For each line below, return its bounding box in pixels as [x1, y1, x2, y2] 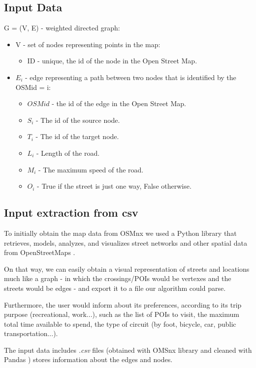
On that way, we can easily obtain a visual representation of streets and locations [4, 263, 250, 274]
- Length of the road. [36, 147, 100, 158]
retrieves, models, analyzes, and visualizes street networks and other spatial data [4, 237, 247, 248]
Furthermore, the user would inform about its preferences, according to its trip [4, 299, 242, 310]
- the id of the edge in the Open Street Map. [52, 98, 186, 109]
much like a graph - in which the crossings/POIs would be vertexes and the [4, 273, 231, 283]
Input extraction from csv [4, 205, 138, 220]
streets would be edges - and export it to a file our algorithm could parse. [4, 283, 226, 293]
